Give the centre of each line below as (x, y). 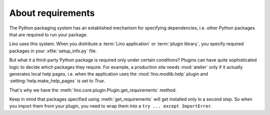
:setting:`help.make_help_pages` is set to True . (57, 81)
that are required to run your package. (48, 34)
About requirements (52, 13)
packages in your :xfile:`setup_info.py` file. (53, 51)
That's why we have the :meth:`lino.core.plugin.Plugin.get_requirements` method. (93, 90)
